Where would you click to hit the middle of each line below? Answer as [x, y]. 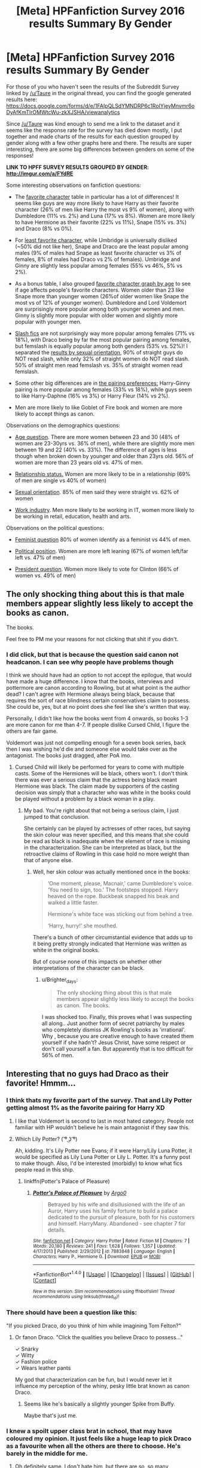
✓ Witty [25, 1355]
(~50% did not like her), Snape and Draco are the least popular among [101, 246]
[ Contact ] [45, 1281]
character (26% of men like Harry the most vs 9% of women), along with [104, 209]
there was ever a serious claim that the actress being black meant [96, 780]
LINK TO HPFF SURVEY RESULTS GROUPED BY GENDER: [78, 167]
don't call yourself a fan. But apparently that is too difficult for [117, 1048]
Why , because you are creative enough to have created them [118, 1036]
